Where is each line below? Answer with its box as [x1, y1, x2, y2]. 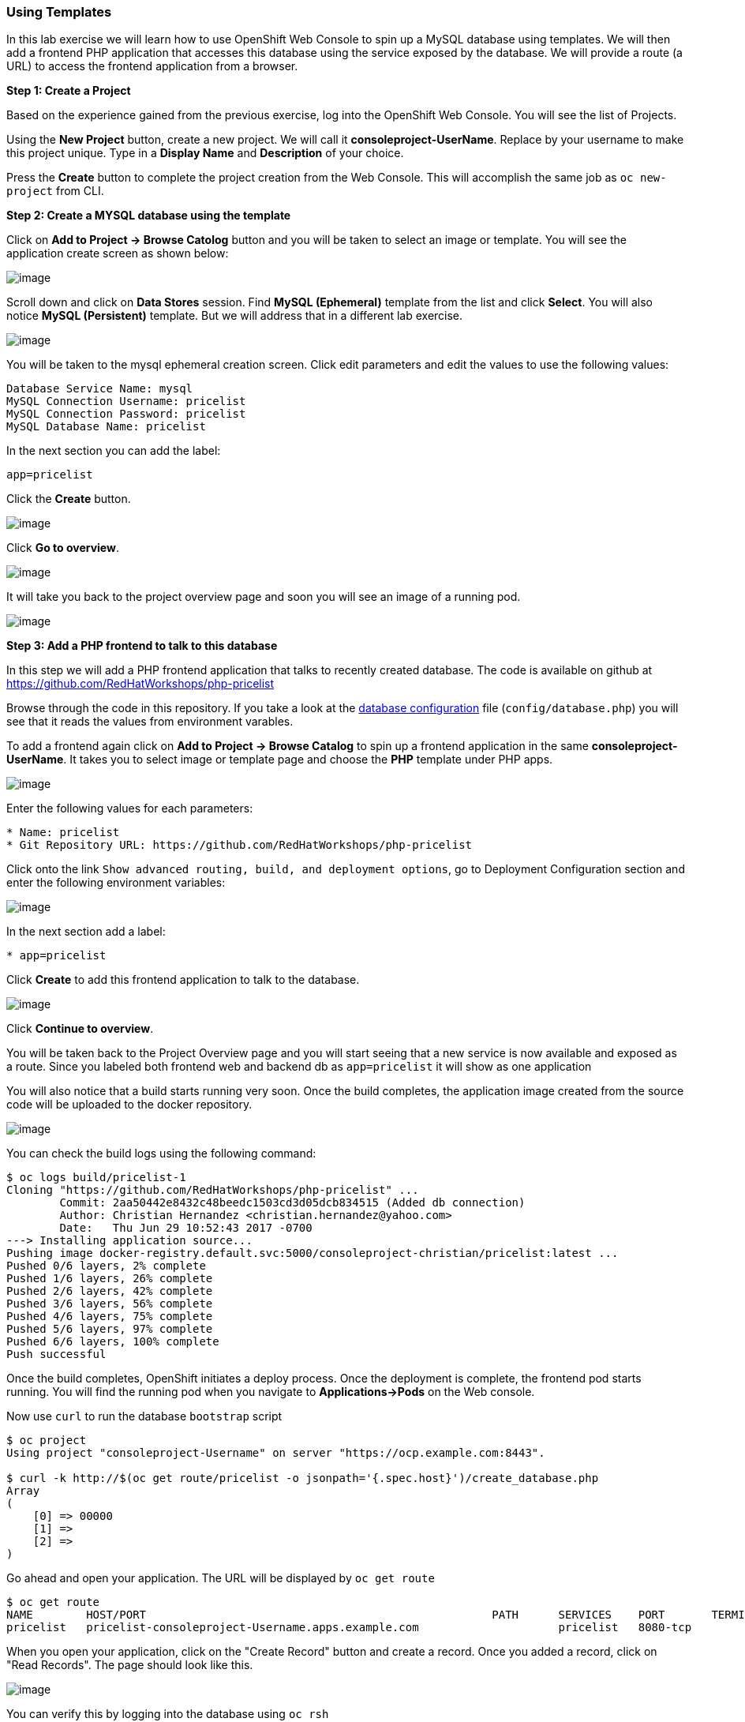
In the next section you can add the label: [6, 444, 221, 458]
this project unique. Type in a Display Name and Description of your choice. [6, 146, 404, 160]
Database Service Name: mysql [6, 382, 193, 396]
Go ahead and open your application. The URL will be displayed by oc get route [6, 1571, 435, 1585]
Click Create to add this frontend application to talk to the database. [6, 973, 360, 987]
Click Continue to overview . [6, 1022, 154, 1036]
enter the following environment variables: [6, 876, 226, 890]
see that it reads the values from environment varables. [6, 715, 294, 729]
